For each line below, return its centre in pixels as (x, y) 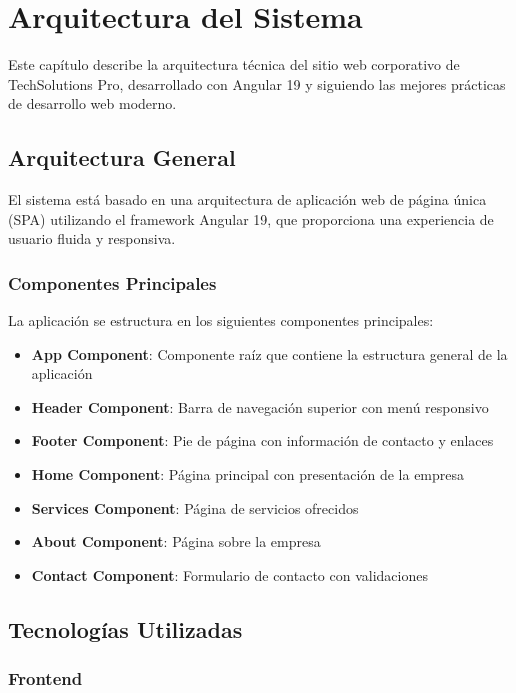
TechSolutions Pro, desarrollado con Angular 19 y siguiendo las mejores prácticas (257, 83)
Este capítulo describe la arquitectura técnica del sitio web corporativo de (234, 64)
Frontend (45, 678)
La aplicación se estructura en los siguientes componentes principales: (221, 320)
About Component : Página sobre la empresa (176, 541)
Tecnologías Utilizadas (125, 628)
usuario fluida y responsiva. (92, 238)
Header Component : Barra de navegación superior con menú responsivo (260, 406)
